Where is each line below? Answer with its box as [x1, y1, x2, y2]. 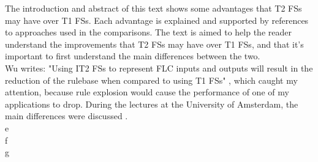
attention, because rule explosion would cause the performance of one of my [5, 86, 289, 98]
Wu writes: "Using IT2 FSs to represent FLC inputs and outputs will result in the [5, 61, 313, 74]
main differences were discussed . [5, 109, 128, 122]
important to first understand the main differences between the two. [5, 50, 260, 62]
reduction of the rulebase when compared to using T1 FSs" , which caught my [5, 73, 298, 86]
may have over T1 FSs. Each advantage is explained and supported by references [5, 13, 309, 26]
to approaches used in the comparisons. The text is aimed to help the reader [5, 26, 292, 39]
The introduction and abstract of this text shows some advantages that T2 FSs [5, 2, 302, 14]
